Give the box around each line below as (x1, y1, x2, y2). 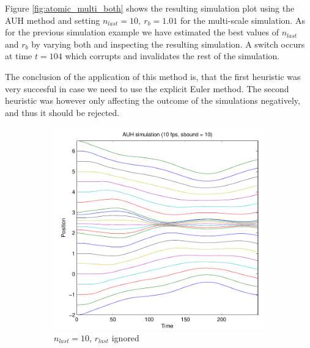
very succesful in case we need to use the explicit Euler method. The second (5, 82, 289, 95)
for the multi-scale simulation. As (180, 13, 305, 26)
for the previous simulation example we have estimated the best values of (5, 26, 279, 38)
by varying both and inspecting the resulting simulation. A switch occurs (31, 37, 305, 50)
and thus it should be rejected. (5, 106, 120, 118)
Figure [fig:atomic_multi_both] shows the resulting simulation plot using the (5, 2, 295, 14)
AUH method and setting (5, 13, 100, 26)
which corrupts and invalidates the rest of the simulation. (65, 49, 280, 62)
